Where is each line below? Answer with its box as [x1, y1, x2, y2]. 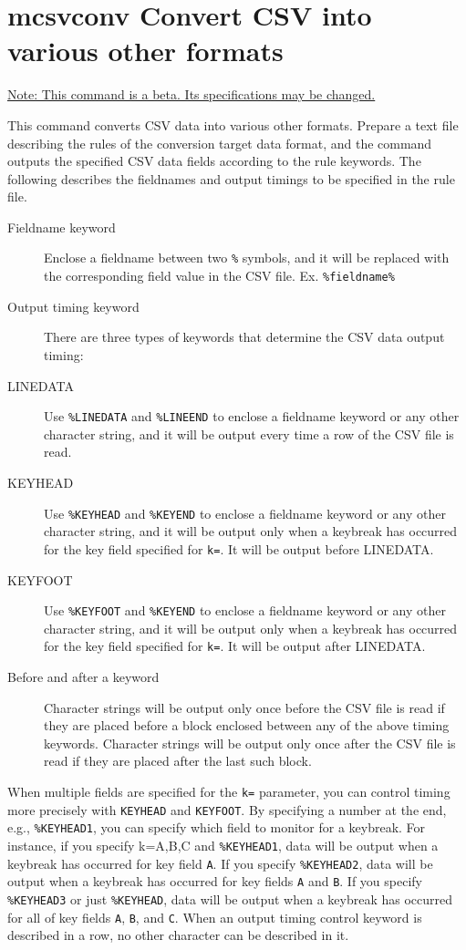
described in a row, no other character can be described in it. [7, 925, 349, 945]
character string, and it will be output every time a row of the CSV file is [44, 424, 454, 443]
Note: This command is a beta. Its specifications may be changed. [7, 85, 376, 104]
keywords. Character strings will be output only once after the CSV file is [44, 733, 456, 752]
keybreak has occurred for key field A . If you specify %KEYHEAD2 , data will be [7, 853, 433, 873]
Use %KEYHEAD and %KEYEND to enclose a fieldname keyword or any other [44, 503, 446, 522]
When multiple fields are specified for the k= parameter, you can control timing [7, 781, 450, 800]
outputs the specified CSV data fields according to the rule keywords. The [7, 151, 421, 170]
